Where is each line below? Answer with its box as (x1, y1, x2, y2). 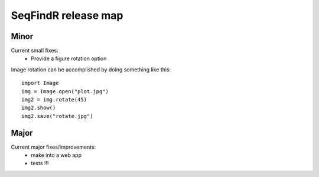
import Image (21, 80, 59, 87)
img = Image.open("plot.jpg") (21, 88, 109, 94)
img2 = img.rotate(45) (21, 96, 87, 103)
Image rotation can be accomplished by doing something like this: (11, 65, 171, 73)
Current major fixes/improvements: (11, 143, 96, 150)
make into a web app (31, 152, 82, 159)
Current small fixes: (11, 47, 58, 54)
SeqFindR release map (11, 9, 123, 22)
